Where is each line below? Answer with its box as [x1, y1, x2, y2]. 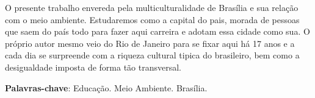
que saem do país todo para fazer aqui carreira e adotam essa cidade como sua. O [5, 25, 310, 38]
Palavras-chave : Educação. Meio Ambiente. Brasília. [5, 81, 208, 94]
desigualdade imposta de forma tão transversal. [5, 60, 181, 73]
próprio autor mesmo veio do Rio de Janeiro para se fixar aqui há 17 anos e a [5, 37, 295, 49]
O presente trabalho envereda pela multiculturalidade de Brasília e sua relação [5, 1, 299, 13]
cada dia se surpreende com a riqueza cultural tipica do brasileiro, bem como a [5, 49, 300, 61]
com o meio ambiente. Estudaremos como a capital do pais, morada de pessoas [5, 13, 300, 26]
